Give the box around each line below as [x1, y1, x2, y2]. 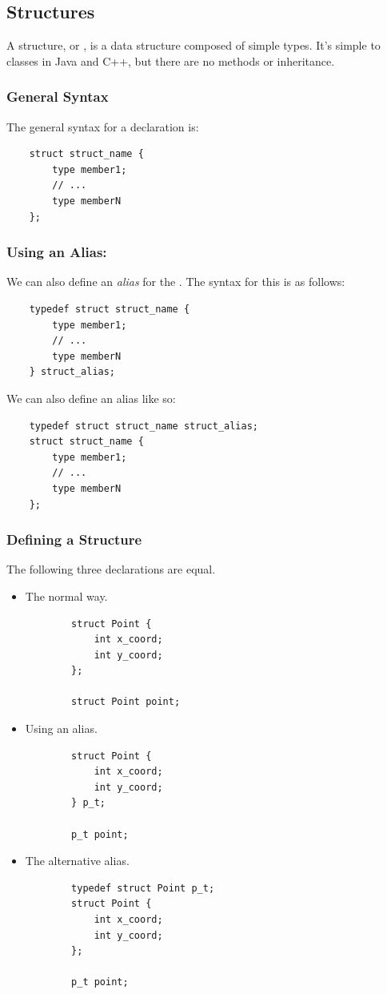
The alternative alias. [25, 852, 130, 869]
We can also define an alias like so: [6, 389, 176, 406]
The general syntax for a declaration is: [6, 118, 199, 135]
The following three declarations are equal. [6, 561, 216, 577]
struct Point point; [71, 696, 181, 708]
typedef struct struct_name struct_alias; [29, 420, 258, 432]
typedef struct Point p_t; [71, 882, 215, 894]
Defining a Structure [6, 529, 142, 549]
